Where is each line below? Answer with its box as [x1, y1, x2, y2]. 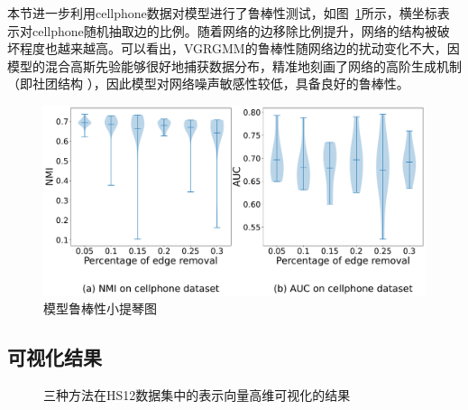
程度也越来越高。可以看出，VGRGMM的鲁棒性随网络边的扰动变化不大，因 [19, 39, 460, 58]
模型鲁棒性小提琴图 [43, 299, 157, 318]
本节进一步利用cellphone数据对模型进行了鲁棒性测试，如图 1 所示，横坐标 [7, 4, 437, 22]
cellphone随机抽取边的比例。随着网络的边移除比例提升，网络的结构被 [32, 21, 437, 40]
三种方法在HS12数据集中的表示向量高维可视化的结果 [43, 386, 351, 405]
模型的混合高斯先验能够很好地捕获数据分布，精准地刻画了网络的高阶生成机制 [7, 56, 462, 75]
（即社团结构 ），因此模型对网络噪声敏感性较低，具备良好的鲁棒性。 [7, 74, 409, 93]
